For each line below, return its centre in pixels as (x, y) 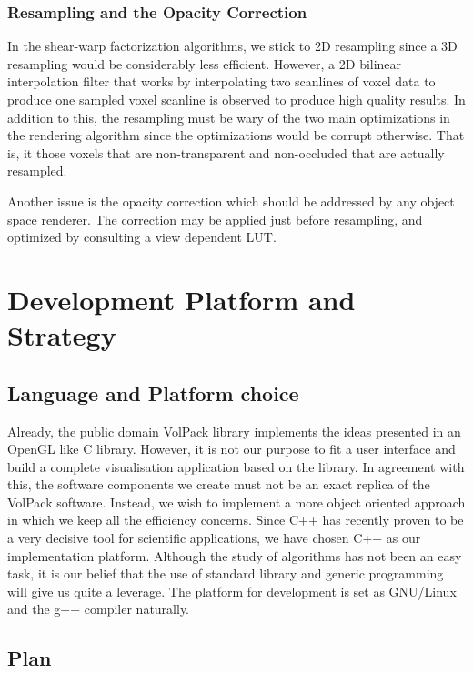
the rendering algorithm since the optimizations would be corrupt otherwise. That (236, 135)
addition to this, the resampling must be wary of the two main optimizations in (229, 117)
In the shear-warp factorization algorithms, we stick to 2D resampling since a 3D (232, 46)
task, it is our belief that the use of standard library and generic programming (226, 573)
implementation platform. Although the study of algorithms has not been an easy (235, 555)
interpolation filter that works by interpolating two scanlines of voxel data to (221, 81)
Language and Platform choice (153, 392)
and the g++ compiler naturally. (99, 609)
